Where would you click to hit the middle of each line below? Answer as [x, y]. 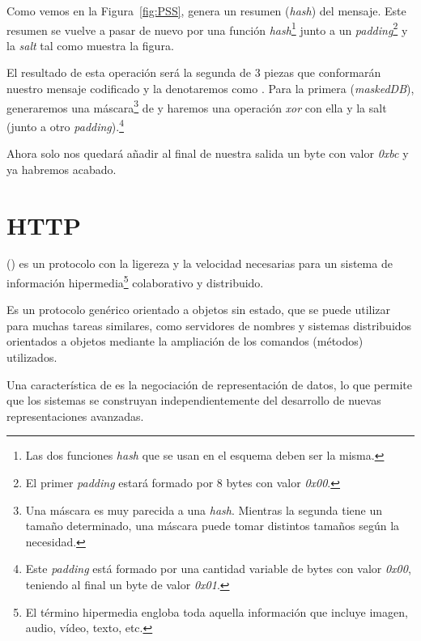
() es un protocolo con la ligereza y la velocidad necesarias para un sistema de [200, 263]
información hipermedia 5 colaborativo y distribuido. [135, 281]
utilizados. [32, 357]
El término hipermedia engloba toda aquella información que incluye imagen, [217, 611]
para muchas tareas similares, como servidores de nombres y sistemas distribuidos [209, 325]
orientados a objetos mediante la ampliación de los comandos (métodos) [185, 341]
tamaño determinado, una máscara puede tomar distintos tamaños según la [213, 526]
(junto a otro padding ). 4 [65, 125]
